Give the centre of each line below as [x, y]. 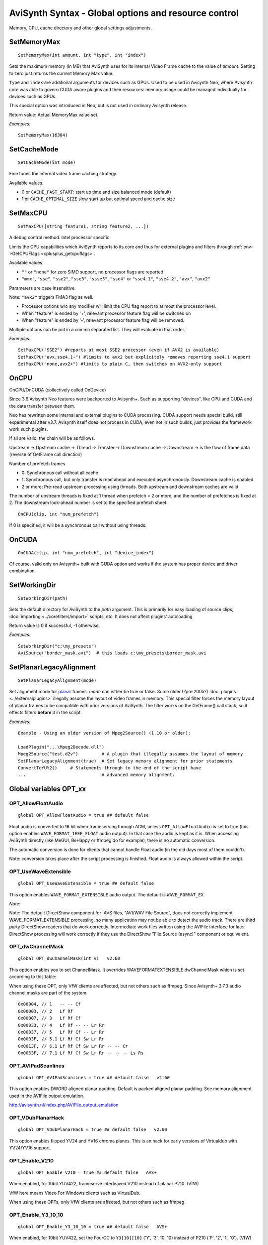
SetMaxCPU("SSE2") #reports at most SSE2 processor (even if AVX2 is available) [119, 350]
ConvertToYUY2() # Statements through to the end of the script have [110, 768]
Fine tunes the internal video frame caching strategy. [63, 174]
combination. [23, 571]
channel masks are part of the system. [48, 993]
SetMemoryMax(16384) [43, 135]
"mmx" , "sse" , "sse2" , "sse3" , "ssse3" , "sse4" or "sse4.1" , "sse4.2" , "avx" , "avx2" [116, 279]
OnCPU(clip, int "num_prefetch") [59, 514]
